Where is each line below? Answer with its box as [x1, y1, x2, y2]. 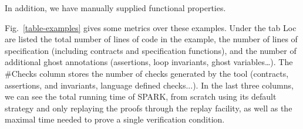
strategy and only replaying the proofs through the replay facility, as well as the [5, 101, 292, 114]
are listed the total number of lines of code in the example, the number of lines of [5, 33, 298, 45]
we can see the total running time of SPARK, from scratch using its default [5, 90, 277, 103]
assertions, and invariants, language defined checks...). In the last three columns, [5, 79, 294, 91]
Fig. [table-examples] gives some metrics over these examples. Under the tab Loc [5, 21, 297, 33]
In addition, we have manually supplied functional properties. [5, 2, 226, 13]
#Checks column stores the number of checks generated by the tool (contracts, [5, 67, 289, 79]
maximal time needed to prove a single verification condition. [5, 113, 225, 125]
